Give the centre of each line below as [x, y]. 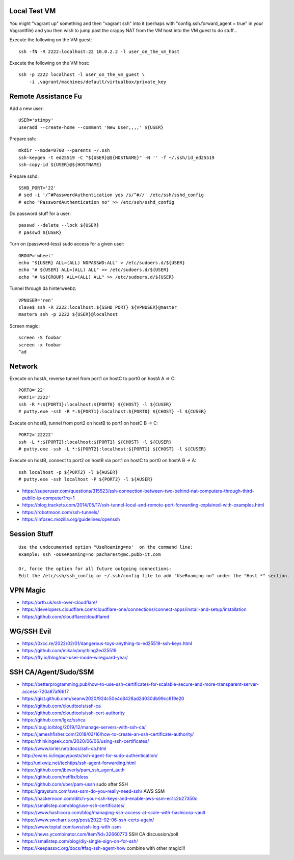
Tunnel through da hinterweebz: [43, 288]
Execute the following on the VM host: [49, 63]
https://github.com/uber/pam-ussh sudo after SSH [75, 784]
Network [24, 366]
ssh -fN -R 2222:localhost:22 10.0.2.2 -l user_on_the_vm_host [99, 51]
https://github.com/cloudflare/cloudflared [66, 616]
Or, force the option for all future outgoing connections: [95, 569]
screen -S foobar [40, 338]
